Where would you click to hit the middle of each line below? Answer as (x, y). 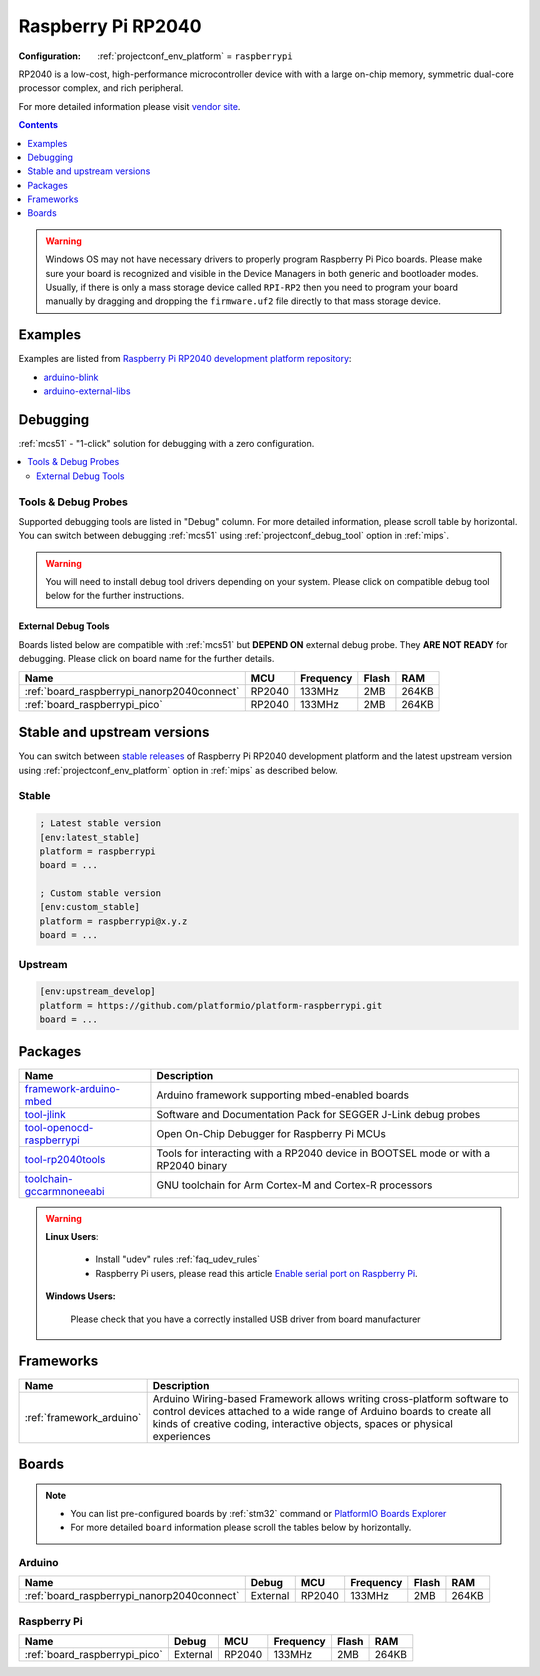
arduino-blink (71, 377)
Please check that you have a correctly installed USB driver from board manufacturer (245, 1319)
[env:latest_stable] (89, 837)
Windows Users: (80, 1296)
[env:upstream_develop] (98, 991)
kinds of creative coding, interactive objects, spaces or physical (303, 1423)
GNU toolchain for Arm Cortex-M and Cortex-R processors (294, 1185)
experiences (181, 1436)
